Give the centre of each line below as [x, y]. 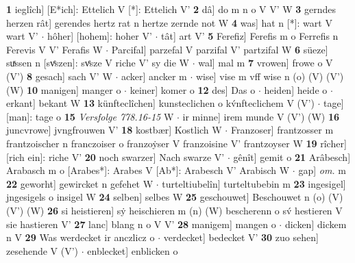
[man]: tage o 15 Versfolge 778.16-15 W [90, 116]
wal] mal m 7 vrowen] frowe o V [266, 63]
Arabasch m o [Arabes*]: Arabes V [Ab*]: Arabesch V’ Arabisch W [148, 170]
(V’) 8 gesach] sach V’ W [59, 76]
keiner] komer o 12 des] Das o [193, 89]
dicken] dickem [316, 224]
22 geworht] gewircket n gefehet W [80, 183]
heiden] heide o [296, 89]
